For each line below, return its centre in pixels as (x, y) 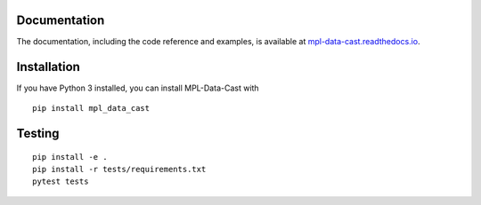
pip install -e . (70, 157)
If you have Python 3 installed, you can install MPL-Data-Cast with (138, 88)
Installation (48, 67)
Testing (38, 133)
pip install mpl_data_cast (91, 108)
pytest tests (61, 181)
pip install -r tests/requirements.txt (119, 169)
